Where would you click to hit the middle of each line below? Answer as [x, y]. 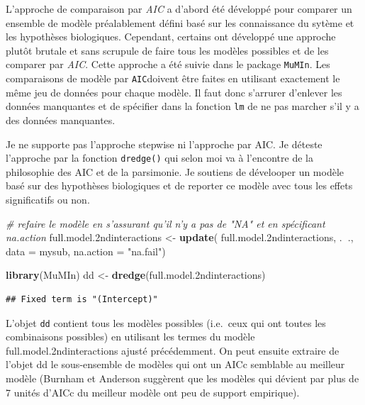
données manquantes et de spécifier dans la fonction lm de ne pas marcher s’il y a [182, 106]
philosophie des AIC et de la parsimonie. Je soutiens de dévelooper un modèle [175, 171]
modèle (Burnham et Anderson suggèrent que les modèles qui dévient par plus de [182, 378]
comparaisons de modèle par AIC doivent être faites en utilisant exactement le [173, 78]
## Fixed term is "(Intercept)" [82, 299]
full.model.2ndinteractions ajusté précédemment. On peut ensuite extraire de [173, 350]
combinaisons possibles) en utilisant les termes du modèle [130, 337]
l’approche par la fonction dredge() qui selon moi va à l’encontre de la [159, 158]
